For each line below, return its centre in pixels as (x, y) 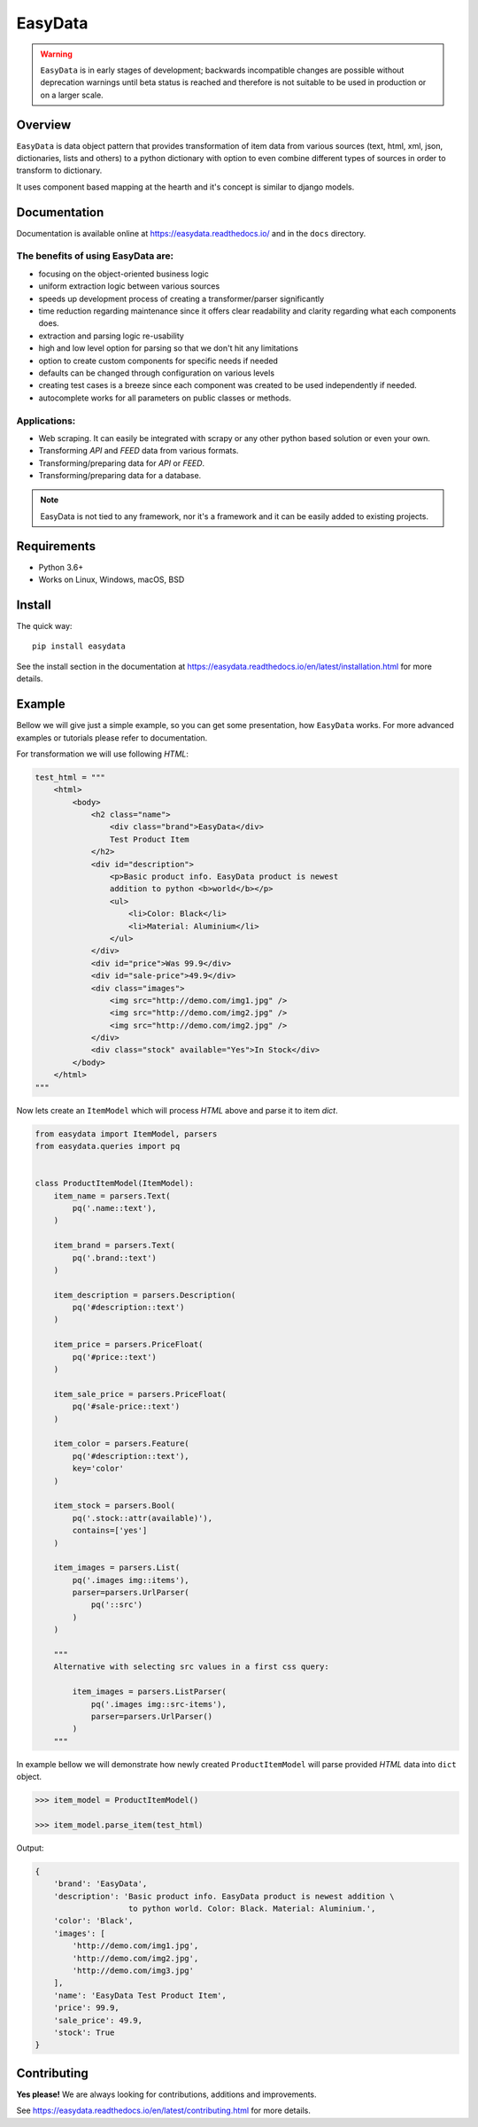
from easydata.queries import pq (108, 1146)
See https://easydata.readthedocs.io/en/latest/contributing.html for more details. (164, 2111)
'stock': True (84, 2032)
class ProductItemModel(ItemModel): (115, 1184)
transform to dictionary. (59, 171)
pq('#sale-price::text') (126, 1407)
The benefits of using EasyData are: (95, 256)
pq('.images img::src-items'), (159, 1704)
